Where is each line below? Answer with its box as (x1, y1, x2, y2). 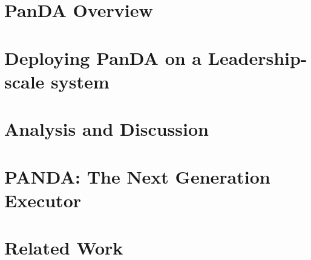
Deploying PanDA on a (4, 45, 202, 70)
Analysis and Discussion (4, 116, 209, 141)
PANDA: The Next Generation (4, 164, 270, 188)
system (51, 68, 110, 93)
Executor (4, 187, 82, 212)
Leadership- (208, 45, 307, 70)
